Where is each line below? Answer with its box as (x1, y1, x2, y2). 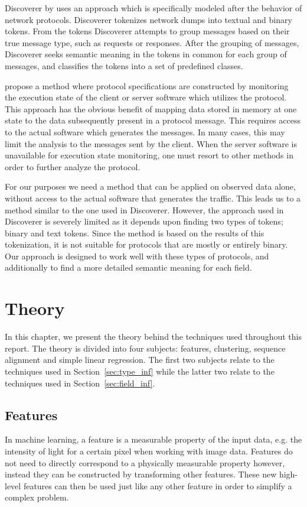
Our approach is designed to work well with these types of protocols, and (5, 249, 269, 262)
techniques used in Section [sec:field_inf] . (5, 376, 155, 389)
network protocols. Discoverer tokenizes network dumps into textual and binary (5, 13, 292, 25)
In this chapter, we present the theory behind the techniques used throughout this (5, 330, 302, 343)
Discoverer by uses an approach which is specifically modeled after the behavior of (5, 2, 302, 14)
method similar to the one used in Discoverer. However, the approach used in (5, 203, 284, 216)
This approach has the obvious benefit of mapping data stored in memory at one (5, 102, 297, 115)
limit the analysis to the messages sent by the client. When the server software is (5, 137, 297, 149)
